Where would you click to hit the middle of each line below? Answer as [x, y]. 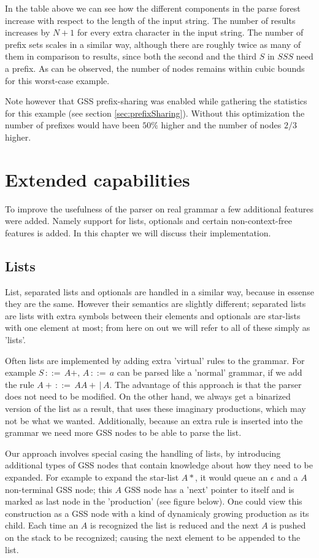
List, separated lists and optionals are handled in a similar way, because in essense [159, 291]
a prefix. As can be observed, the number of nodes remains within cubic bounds [155, 68]
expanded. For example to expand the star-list [92, 477]
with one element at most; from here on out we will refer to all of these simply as [158, 327]
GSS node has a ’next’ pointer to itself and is [209, 489]
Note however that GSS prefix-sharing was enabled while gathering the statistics [156, 101]
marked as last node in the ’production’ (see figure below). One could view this [154, 501]
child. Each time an [42, 525]
